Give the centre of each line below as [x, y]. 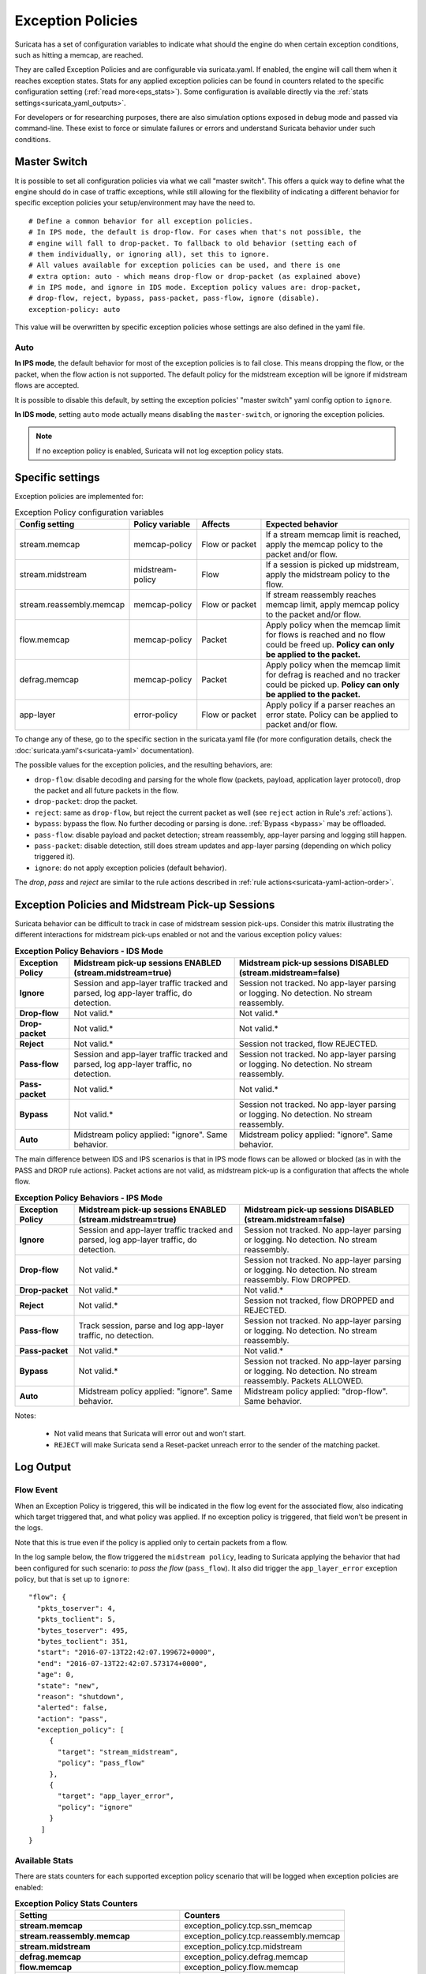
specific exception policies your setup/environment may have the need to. [135, 203]
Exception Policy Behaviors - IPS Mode [89, 1198]
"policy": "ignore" [95, 1807]
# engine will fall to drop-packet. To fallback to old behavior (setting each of [193, 243]
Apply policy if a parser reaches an [331, 705]
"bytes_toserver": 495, [83, 1630]
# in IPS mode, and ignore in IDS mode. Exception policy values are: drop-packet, [195, 287]
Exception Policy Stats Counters [76, 1904]
